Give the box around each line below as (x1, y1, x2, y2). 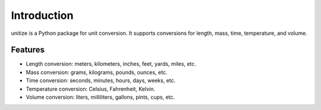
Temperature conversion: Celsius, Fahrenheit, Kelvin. (26, 85, 156, 92)
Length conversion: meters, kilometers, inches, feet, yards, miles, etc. (26, 60, 196, 67)
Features (11, 45, 45, 55)
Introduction (11, 9, 74, 22)
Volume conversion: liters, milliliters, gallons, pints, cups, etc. (26, 93, 175, 101)
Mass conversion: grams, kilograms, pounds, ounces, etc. (26, 69, 168, 76)
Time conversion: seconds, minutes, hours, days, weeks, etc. (26, 77, 176, 84)
